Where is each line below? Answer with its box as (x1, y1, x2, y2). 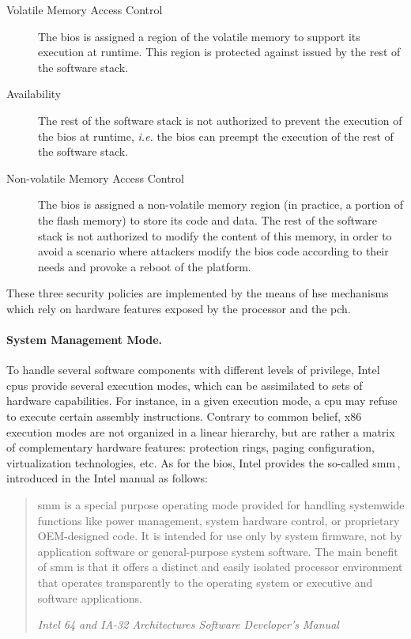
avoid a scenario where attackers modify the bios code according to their (38, 243, 389, 259)
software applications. (37, 589, 142, 606)
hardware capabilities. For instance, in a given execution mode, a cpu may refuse (6, 392, 398, 409)
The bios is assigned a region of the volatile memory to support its (38, 28, 360, 44)
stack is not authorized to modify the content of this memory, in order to (38, 227, 392, 244)
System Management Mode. (6, 331, 163, 348)
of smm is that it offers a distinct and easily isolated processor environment (37, 558, 403, 575)
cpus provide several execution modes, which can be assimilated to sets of (6, 376, 363, 393)
